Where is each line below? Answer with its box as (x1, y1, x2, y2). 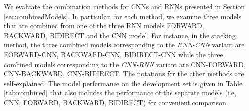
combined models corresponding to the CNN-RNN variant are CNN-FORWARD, (4, 59, 246, 69)
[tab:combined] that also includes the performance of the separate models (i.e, (4, 88, 236, 98)
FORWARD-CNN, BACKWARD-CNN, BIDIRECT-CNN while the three (4, 49, 223, 59)
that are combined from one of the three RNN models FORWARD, (4, 21, 204, 31)
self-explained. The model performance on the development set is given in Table (4, 78, 243, 88)
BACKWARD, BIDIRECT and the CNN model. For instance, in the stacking (4, 30, 236, 40)
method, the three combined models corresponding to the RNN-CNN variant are (4, 40, 245, 50)
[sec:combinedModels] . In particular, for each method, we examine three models (4, 11, 242, 21)
